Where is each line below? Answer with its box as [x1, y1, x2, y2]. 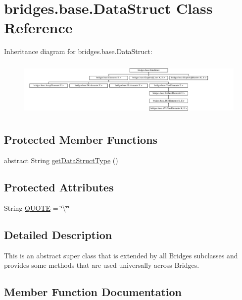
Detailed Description [4, 227, 112, 242]
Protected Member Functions [4, 132, 158, 147]
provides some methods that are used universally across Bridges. [4, 260, 199, 270]
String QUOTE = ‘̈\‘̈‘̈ [4, 202, 70, 213]
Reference [4, 17, 73, 38]
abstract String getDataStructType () [4, 155, 118, 166]
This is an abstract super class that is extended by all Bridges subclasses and [4, 250, 238, 260]
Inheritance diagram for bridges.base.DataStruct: [4, 46, 152, 57]
